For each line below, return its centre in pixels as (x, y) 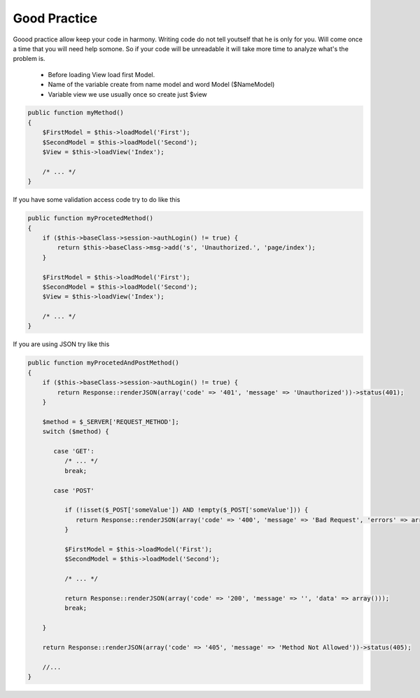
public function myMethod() (76, 113)
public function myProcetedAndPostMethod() (104, 363)
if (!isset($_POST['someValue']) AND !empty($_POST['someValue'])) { (186, 510)
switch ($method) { (76, 432)
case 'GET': (74, 451)
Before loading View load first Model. (101, 74)
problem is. (29, 59)
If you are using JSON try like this (61, 344)
